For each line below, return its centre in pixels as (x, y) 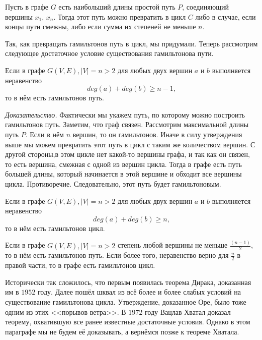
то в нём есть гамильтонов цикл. (55, 228)
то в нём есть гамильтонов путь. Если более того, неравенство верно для (117, 255)
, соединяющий (205, 7)
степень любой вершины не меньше (172, 245)
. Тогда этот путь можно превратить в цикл (120, 16)
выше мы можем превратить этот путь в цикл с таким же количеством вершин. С (130, 144)
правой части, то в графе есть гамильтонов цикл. (80, 265)
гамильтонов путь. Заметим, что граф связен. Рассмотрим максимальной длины (127, 124)
